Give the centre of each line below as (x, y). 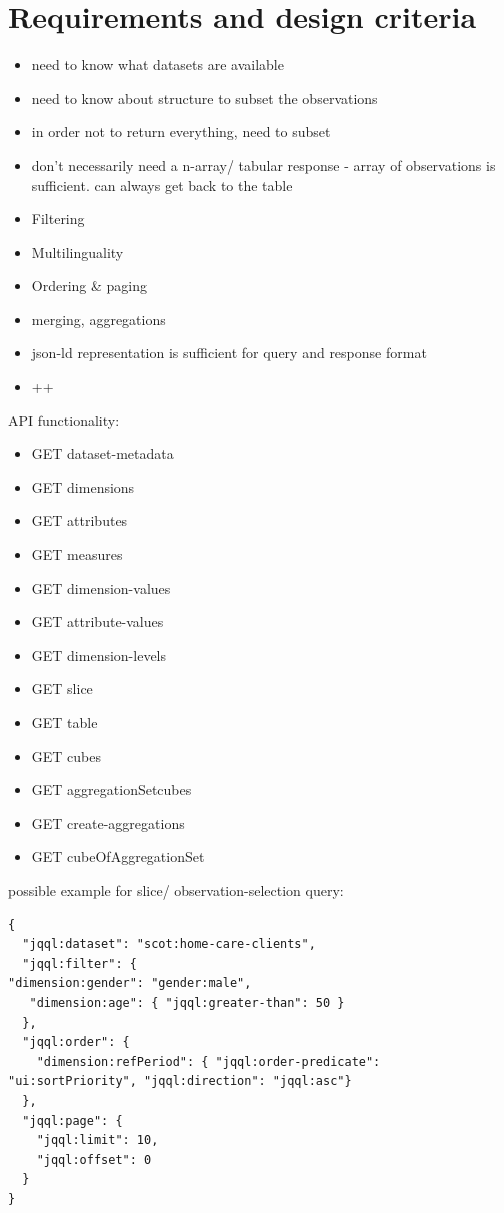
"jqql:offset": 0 (94, 1159)
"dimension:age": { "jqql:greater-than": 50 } (187, 1002)
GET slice (62, 688)
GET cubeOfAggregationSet (118, 856)
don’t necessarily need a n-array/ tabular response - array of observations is (263, 164)
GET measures (77, 554)
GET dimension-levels (99, 654)
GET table (64, 722)
